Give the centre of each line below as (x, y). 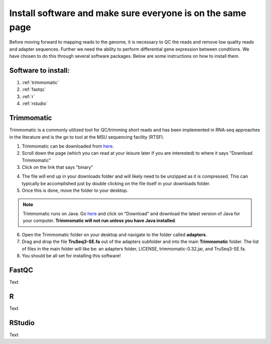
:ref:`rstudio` (35, 103)
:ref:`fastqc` (34, 89)
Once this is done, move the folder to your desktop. (75, 190)
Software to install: (40, 70)
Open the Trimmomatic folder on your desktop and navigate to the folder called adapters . (114, 235)
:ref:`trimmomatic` (40, 82)
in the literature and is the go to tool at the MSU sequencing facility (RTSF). (87, 137)
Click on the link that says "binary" (57, 167)
